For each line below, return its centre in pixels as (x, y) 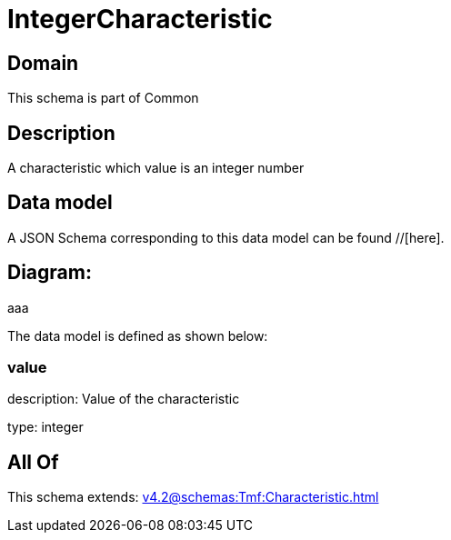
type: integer (45, 427)
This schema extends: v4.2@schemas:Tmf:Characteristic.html (193, 497)
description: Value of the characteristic (124, 399)
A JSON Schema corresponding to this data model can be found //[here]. (226, 237)
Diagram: (50, 273)
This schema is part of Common (103, 98)
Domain (43, 63)
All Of (33, 462)
